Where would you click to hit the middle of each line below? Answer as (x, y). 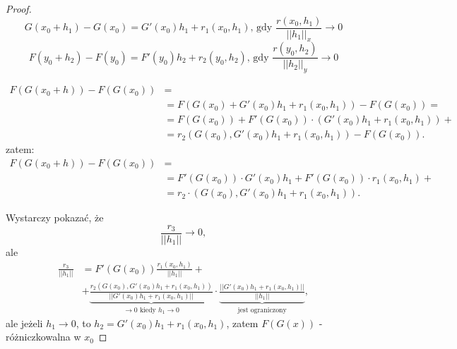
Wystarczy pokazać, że (55, 218)
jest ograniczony (262, 310)
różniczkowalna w (43, 337)
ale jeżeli (24, 323)
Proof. (19, 8)
